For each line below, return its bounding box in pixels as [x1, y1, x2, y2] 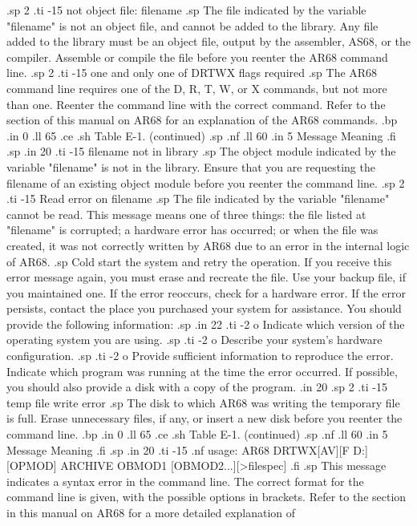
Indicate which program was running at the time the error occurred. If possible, [6, 362, 398, 379]
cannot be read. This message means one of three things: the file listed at [6, 205, 366, 222]
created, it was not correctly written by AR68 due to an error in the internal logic [6, 237, 410, 253]
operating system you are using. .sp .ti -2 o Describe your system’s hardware [6, 331, 383, 348]
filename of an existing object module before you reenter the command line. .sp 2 [6, 174, 405, 191]
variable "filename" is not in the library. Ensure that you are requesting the [6, 158, 375, 175]
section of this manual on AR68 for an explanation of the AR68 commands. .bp [6, 111, 398, 128]
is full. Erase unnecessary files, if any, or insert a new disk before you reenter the [6, 410, 403, 427]
